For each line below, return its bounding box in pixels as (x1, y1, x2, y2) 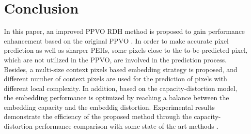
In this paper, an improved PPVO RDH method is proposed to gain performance (4, 26, 245, 36)
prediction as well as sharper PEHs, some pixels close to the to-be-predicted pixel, (4, 45, 248, 55)
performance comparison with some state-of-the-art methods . (34, 121, 219, 131)
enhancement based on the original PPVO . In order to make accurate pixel (4, 35, 229, 45)
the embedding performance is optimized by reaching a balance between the (4, 92, 229, 103)
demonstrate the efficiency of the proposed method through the (4, 111, 192, 121)
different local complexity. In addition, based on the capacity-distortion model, (4, 83, 237, 93)
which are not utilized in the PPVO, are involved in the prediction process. (4, 54, 227, 64)
